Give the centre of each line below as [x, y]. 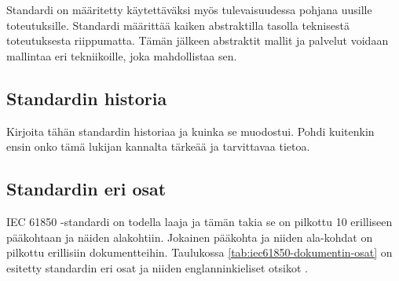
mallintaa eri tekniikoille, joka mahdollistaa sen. [122, 55]
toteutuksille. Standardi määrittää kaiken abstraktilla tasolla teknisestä [178, 25]
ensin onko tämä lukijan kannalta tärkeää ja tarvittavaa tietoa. [158, 146]
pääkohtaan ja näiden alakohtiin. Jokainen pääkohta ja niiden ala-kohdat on [190, 237]
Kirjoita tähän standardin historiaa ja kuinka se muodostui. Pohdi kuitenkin [190, 131]
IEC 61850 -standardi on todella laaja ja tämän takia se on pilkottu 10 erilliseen [199, 221]
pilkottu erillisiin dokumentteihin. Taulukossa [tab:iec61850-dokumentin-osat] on [199, 252]
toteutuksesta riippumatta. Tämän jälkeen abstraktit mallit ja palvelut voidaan [198, 40]
